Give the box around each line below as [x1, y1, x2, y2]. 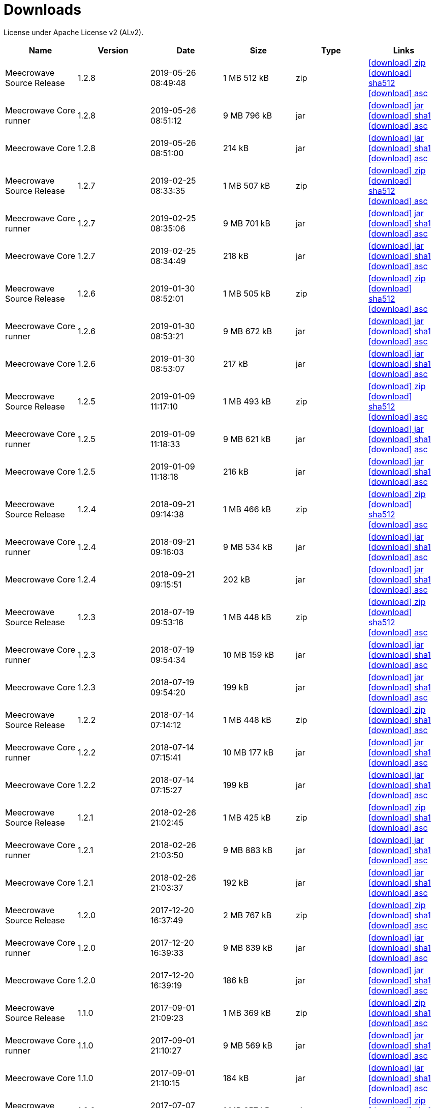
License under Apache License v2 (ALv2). [4, 27, 144, 37]
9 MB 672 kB [223, 326, 272, 336]
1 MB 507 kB [223, 180, 270, 191]
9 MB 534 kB [223, 541, 273, 552]
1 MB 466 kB [223, 504, 271, 514]
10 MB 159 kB [223, 649, 274, 660]
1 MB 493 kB [223, 396, 271, 406]
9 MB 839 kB [223, 942, 273, 953]
